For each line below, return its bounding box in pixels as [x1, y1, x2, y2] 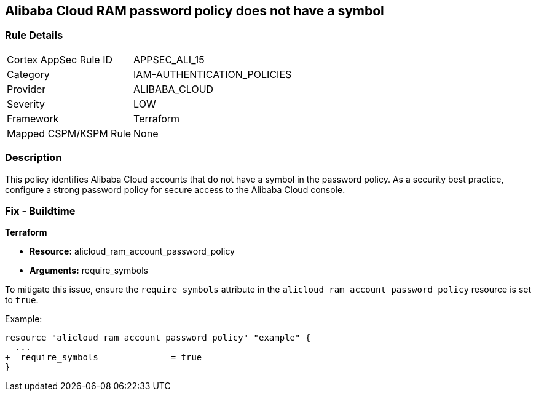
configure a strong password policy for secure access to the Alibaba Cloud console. [5, 184, 345, 195]
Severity [7, 97, 45, 110]
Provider [7, 82, 46, 95]
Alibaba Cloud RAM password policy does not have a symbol [5, 3, 384, 18]
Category [7, 68, 50, 81]
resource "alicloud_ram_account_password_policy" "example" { [5, 333, 311, 343]
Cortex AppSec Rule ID [7, 53, 113, 66]
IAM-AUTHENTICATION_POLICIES [133, 68, 292, 81]
